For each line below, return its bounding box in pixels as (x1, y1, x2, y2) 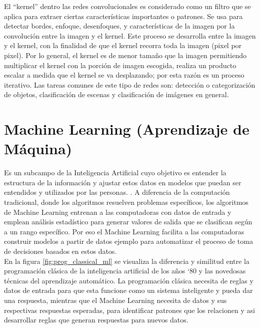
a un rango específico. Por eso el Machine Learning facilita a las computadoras (4, 226, 244, 236)
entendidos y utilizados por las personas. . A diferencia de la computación (4, 187, 230, 197)
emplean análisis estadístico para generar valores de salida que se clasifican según (4, 216, 252, 227)
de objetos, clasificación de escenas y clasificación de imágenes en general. (4, 89, 229, 100)
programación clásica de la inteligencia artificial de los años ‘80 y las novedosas (4, 265, 246, 276)
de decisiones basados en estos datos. (4, 246, 117, 256)
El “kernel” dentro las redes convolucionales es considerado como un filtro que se (4, 1, 251, 11)
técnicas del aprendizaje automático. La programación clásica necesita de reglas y (4, 275, 253, 285)
